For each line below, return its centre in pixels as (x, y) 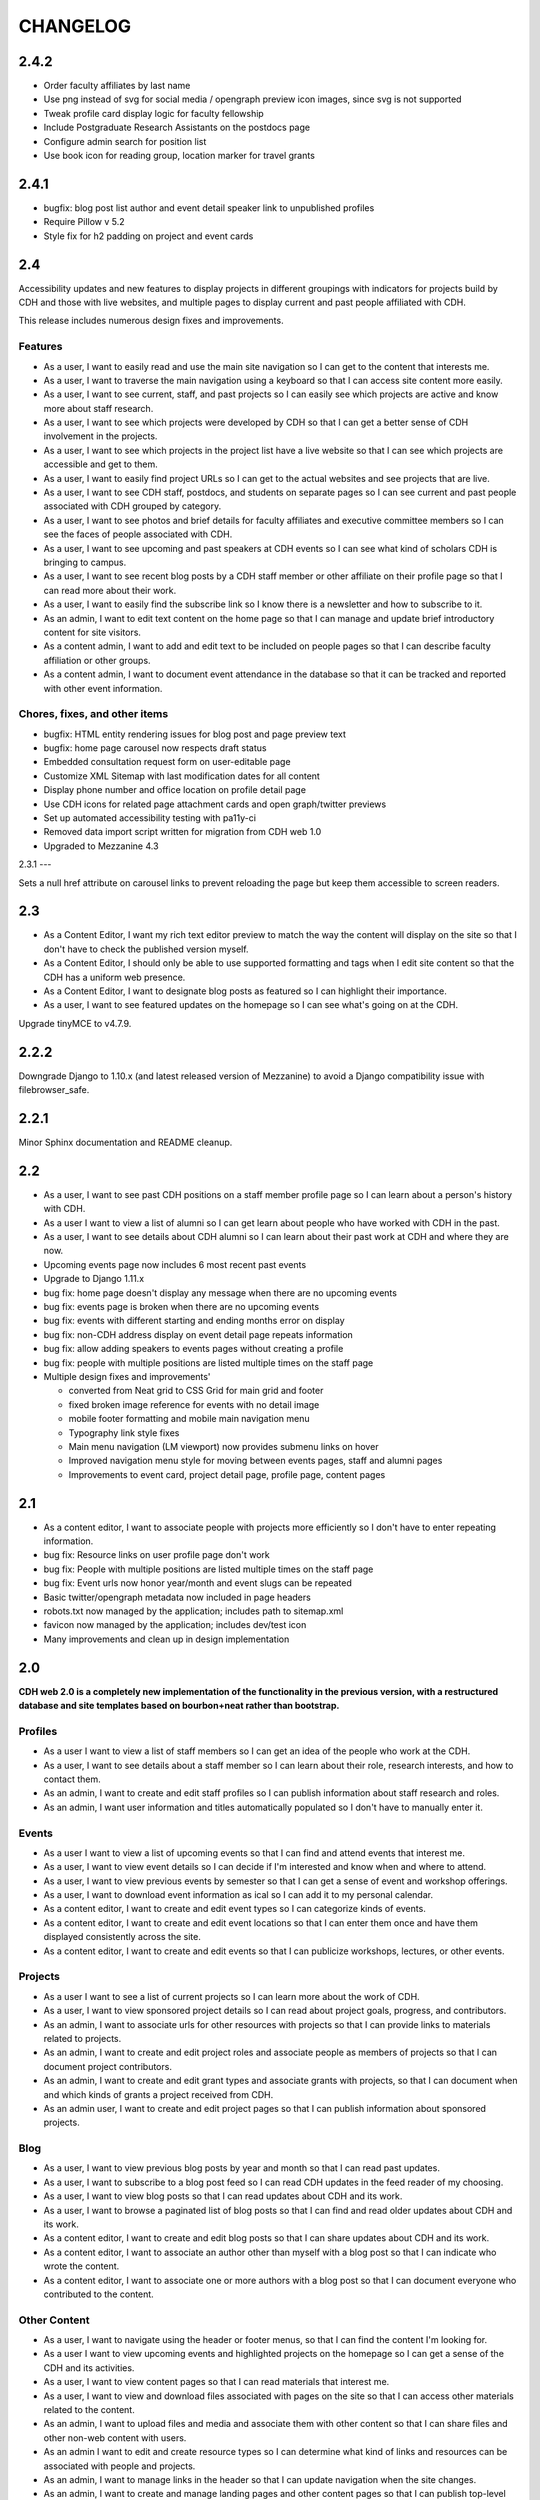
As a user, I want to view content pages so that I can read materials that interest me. (216, 2382)
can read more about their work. (110, 590)
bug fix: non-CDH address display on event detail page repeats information (198, 1334)
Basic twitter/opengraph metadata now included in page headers (177, 1597)
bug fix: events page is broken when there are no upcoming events (181, 1307)
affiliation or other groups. (97, 660)
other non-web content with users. (115, 2437)
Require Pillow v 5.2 (84, 222)
